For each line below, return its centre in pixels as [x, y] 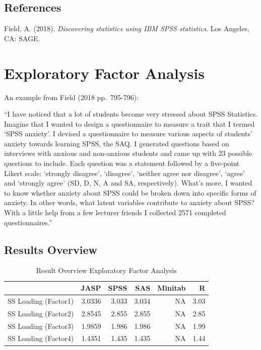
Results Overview [51, 249]
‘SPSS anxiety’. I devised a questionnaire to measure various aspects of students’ [128, 134]
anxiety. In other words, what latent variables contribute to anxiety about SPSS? [129, 202]
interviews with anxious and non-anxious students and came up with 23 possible [128, 153]
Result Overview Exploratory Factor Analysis [106, 270]
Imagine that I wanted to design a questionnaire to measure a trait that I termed [129, 123]
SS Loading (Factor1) [41, 300]
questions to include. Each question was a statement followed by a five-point [122, 163]
